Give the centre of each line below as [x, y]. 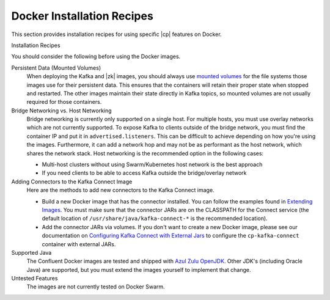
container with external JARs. [79, 244]
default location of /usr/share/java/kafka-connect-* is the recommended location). [155, 218]
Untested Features [35, 279]
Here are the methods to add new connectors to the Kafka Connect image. [120, 190]
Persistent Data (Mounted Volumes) [56, 68]
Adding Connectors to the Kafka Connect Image [72, 181]
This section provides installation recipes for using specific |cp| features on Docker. [117, 34]
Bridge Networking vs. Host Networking [62, 111]
